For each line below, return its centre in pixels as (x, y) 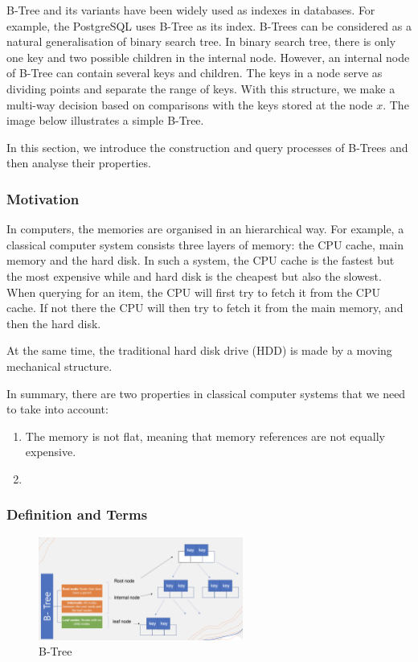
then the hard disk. (54, 323)
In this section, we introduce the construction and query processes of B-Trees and (207, 147)
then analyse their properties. (79, 163)
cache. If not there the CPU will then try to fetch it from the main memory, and (205, 308)
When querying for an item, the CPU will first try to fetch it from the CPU (194, 292)
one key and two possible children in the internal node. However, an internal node (208, 57)
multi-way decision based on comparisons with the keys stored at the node (190, 104)
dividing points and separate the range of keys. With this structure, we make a (201, 88)
